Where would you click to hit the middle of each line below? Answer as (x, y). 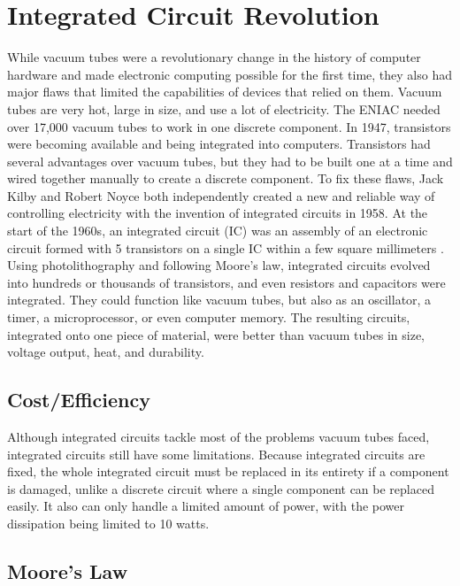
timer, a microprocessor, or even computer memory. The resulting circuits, (209, 317)
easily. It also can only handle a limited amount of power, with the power (206, 506)
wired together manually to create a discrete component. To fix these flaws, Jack (226, 178)
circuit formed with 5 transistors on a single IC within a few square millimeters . (226, 247)
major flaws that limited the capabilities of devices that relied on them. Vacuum (225, 92)
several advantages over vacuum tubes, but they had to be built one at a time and (230, 161)
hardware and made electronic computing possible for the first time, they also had (230, 74)
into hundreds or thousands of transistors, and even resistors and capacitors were (226, 282)
